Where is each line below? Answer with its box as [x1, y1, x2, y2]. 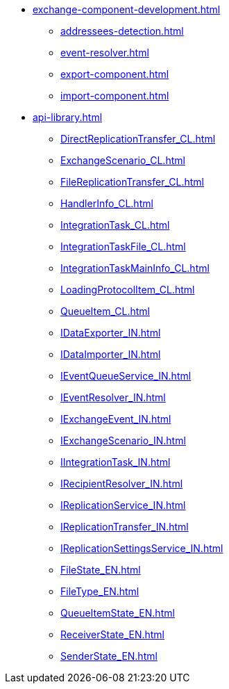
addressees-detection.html [60, 25, 184, 37]
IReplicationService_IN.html [60, 499, 186, 511]
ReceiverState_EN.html [60, 629, 165, 640]
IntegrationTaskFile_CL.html [60, 241, 186, 252]
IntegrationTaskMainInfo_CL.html [60, 262, 210, 274]
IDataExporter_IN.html [60, 327, 161, 339]
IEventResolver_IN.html [60, 391, 166, 403]
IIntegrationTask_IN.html [60, 456, 171, 468]
